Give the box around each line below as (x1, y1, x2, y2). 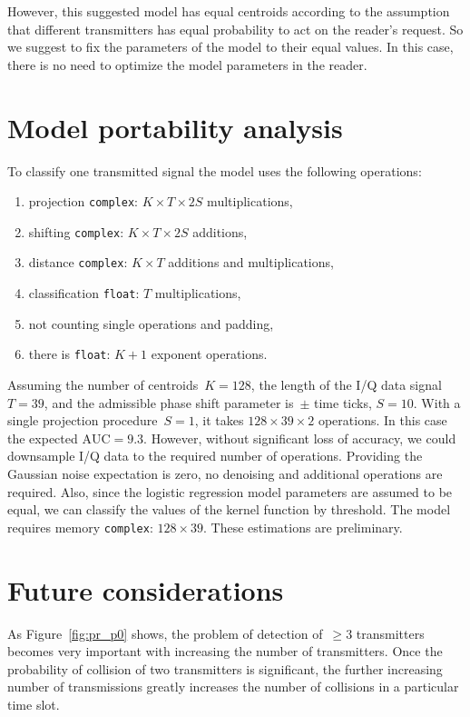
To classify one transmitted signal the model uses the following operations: (7, 161, 422, 180)
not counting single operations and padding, (28, 314, 274, 333)
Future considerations (7, 571, 284, 608)
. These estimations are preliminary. (203, 517, 403, 536)
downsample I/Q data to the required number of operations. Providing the (7, 446, 423, 465)
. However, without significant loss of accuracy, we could (143, 428, 456, 447)
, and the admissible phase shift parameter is (44, 393, 294, 412)
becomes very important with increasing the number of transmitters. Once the (7, 642, 443, 661)
